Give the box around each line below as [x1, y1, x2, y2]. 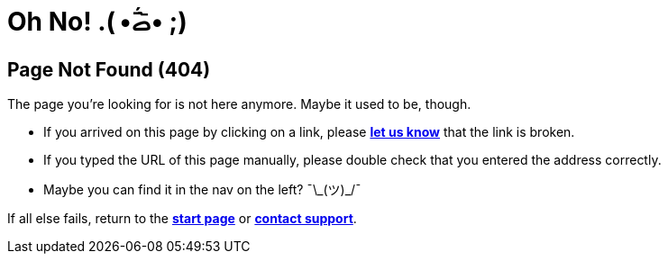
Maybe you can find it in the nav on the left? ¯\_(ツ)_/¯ [43, 182, 361, 198]
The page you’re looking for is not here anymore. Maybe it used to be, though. [7, 96, 471, 112]
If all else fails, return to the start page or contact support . [7, 211, 357, 227]
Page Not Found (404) [7, 58, 211, 81]
